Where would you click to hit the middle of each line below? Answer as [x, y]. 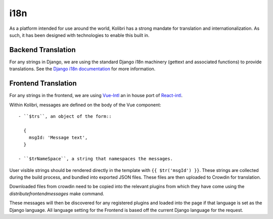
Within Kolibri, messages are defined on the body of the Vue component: [85, 105]
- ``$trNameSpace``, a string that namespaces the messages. [96, 159]
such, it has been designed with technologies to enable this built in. [79, 35]
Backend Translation [42, 50]
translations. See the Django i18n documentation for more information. [82, 69]
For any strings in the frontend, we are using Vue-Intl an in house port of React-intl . [96, 96]
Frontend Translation [43, 83]
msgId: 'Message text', [58, 138]
